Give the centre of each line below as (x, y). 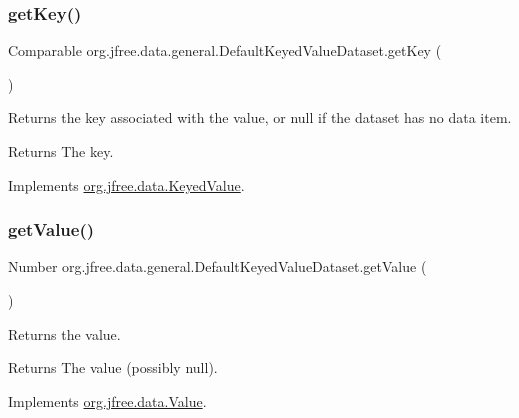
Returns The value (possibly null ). (113, 367)
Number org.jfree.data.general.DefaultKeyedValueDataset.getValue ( (217, 266)
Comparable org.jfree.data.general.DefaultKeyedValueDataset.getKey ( (225, 50)
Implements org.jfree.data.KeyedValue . (126, 184)
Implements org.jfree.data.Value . (107, 400)
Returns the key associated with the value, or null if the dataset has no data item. (260, 117)
